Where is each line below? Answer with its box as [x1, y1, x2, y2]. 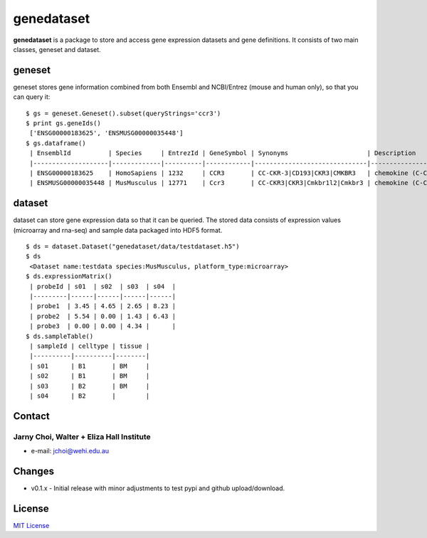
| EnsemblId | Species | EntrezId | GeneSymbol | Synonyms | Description [29, 149, 416, 157]
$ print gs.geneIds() [26, 120, 101, 127]
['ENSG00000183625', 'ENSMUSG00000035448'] [29, 129, 184, 137]
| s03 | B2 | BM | [29, 381, 150, 390]
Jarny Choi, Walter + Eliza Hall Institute [13, 431, 151, 441]
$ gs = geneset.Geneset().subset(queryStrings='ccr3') [26, 109, 221, 117]
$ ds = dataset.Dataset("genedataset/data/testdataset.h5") [26, 243, 240, 250]
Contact [13, 410, 50, 422]
